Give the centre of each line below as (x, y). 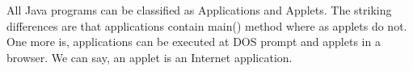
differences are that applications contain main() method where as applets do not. (207, 25)
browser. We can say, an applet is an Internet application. (150, 57)
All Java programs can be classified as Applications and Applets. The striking (199, 10)
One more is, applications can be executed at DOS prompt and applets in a (194, 42)
